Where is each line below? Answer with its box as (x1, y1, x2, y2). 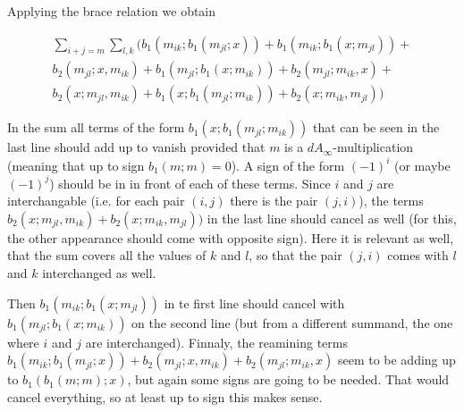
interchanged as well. (42, 264, 156, 282)
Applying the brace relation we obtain (7, 2, 216, 20)
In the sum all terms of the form (7, 118, 185, 137)
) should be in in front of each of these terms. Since (49, 173, 331, 192)
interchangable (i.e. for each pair (7, 191, 185, 210)
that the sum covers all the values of (7, 246, 207, 265)
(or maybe (394, 156, 451, 174)
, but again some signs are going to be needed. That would (127, 370, 450, 389)
